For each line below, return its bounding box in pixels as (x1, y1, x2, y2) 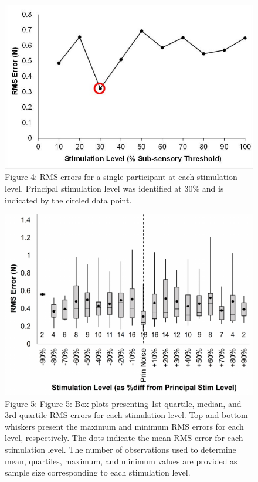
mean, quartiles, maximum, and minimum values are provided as (5, 454, 237, 467)
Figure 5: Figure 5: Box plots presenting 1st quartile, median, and (5, 397, 242, 409)
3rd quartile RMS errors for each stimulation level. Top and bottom (5, 409, 248, 421)
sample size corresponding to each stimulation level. (5, 466, 191, 478)
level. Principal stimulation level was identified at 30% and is (5, 182, 224, 195)
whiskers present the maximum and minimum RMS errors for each (5, 420, 244, 432)
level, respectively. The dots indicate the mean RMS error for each (5, 432, 243, 444)
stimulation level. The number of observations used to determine (5, 443, 236, 456)
